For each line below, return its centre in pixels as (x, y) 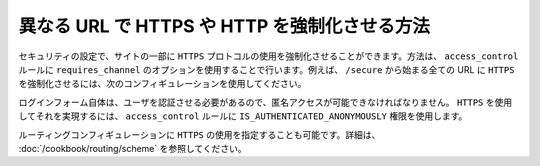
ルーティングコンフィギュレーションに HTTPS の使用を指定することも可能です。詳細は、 (199, 134)
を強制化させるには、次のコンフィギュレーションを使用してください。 (162, 84)
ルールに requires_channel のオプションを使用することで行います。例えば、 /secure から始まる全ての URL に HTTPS (266, 69)
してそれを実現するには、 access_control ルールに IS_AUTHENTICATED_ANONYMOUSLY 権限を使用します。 (243, 116)
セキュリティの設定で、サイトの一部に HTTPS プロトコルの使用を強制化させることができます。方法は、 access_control (268, 56)
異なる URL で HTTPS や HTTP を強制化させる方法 (224, 26)
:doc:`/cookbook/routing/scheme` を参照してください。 (132, 148)
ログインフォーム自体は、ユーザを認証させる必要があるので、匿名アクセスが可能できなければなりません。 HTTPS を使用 (265, 102)
